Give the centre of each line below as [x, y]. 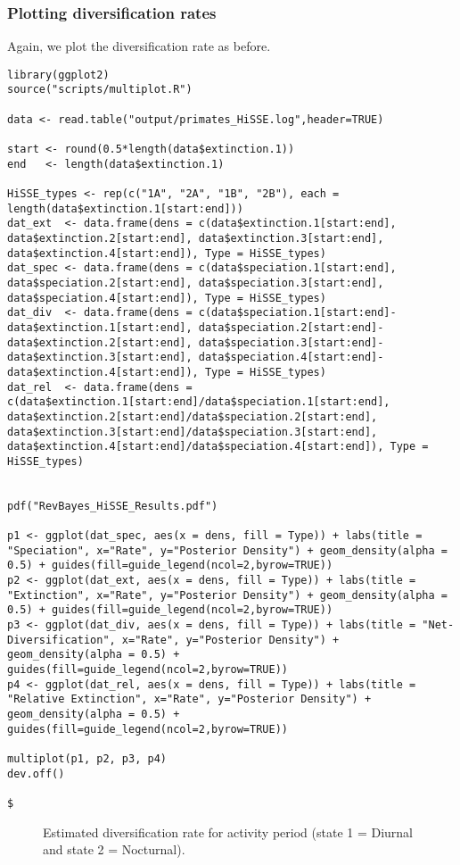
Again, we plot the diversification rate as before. [139, 46]
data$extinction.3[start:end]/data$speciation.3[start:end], [193, 432]
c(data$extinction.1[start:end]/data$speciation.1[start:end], [199, 402]
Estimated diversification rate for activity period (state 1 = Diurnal [228, 832]
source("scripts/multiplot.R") [100, 90]
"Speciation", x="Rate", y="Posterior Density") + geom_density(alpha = [227, 550]
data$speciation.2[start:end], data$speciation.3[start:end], [196, 283]
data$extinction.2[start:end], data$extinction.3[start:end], [196, 239]
